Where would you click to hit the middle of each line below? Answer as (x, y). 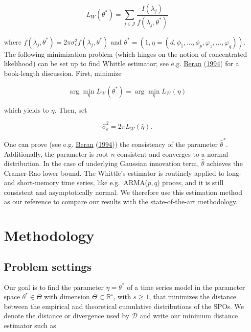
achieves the (225, 163)
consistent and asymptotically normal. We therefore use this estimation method (123, 192)
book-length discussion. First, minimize (63, 73)
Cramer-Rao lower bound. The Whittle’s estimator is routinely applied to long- (123, 173)
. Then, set (71, 109)
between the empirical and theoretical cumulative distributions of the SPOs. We (124, 306)
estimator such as (30, 325)
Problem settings (48, 266)
